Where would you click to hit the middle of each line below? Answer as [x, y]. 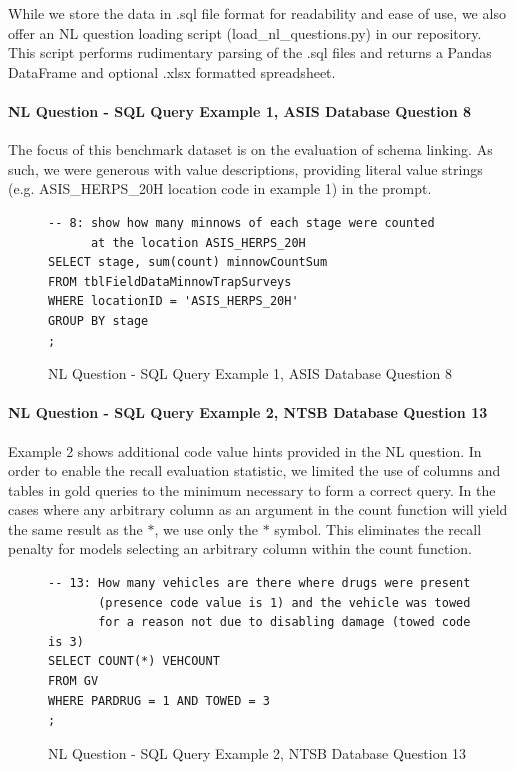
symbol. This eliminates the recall [378, 528]
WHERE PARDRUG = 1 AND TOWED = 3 [159, 700]
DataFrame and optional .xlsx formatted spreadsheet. [172, 71]
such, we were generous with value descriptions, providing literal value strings [245, 168]
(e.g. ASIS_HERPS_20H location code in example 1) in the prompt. [220, 188]
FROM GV [73, 681]
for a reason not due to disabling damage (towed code [284, 622]
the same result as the [75, 528]
